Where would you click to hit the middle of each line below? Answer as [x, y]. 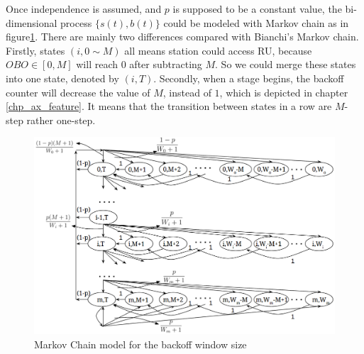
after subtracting [166, 64]
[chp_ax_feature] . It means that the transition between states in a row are [169, 106]
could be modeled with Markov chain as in [256, 22]
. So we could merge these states [286, 64]
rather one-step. [61, 120]
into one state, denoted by [62, 78]
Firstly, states [35, 50]
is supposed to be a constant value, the [257, 9]
